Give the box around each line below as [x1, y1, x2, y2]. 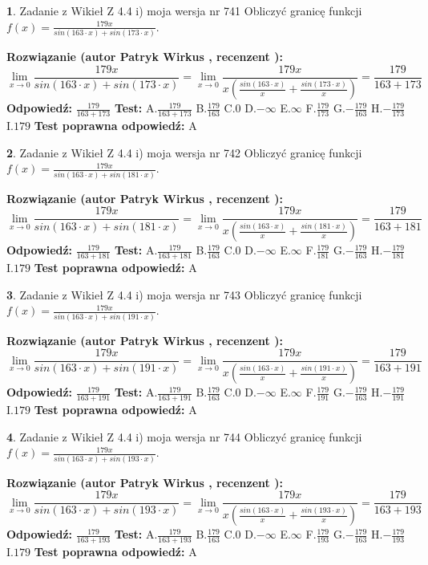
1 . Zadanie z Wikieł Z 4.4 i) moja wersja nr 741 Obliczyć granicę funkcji [6, 2, 362, 18]
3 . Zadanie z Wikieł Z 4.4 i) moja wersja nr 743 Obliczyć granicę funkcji [6, 286, 362, 303]
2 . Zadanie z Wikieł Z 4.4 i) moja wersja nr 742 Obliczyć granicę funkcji [6, 144, 362, 161]
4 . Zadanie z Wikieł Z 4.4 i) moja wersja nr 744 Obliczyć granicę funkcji [6, 428, 362, 445]
